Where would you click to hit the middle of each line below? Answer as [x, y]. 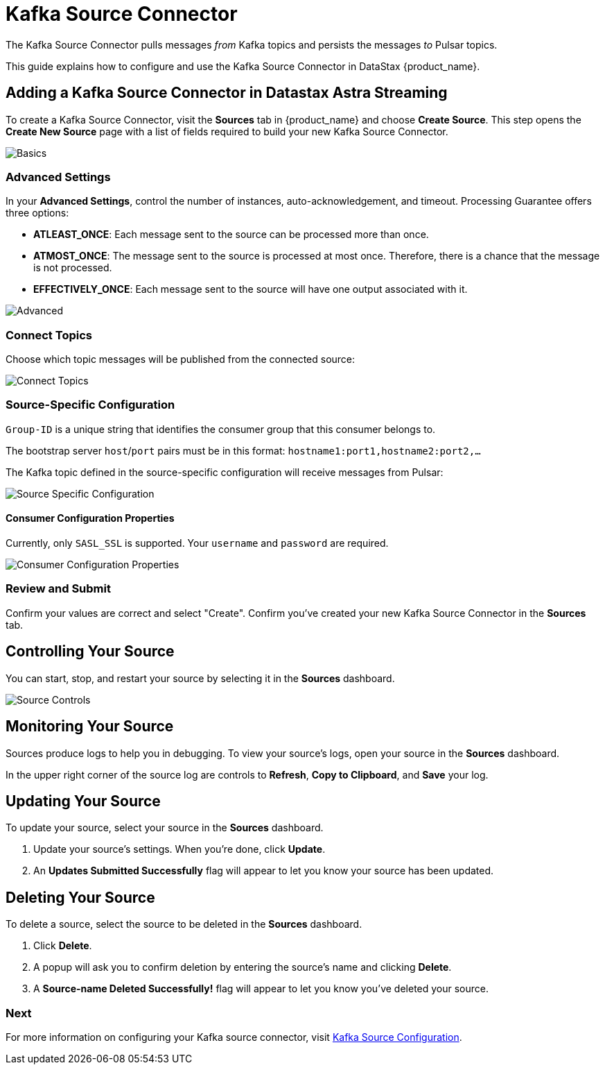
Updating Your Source [83, 801]
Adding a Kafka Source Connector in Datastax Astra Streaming [227, 93]
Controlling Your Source [90, 652]
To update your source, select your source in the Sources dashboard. [165, 828]
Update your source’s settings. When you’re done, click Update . [179, 849]
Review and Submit [58, 589]
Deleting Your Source [80, 897]
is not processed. [73, 268]
